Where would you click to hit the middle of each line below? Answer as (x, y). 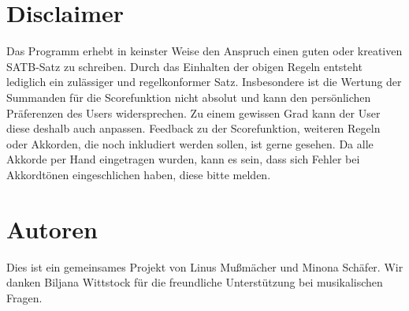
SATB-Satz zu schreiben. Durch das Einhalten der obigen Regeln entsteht (184, 66)
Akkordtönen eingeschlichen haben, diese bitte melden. (139, 174)
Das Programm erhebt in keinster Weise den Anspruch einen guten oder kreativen (204, 51)
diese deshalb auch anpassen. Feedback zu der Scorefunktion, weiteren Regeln (193, 128)
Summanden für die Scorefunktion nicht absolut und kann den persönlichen (189, 97)
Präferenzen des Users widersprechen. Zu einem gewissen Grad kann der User (193, 112)
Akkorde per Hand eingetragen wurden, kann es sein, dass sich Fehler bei (183, 159)
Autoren (52, 229)
